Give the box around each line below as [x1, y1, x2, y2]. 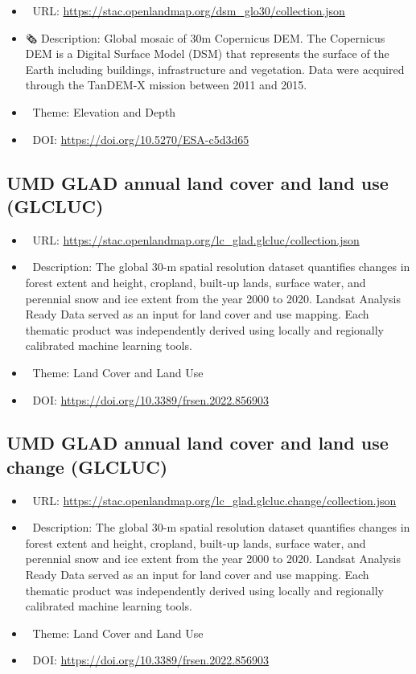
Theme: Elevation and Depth [32, 103, 176, 120]
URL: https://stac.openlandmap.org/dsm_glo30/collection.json [32, 2, 345, 18]
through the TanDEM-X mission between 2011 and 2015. [25, 76, 307, 93]
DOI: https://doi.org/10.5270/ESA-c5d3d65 [32, 130, 249, 147]
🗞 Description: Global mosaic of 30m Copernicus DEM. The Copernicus [25, 29, 385, 46]
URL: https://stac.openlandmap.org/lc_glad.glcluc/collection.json [32, 231, 360, 248]
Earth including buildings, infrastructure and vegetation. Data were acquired [25, 60, 405, 77]
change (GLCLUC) [6, 454, 168, 479]
